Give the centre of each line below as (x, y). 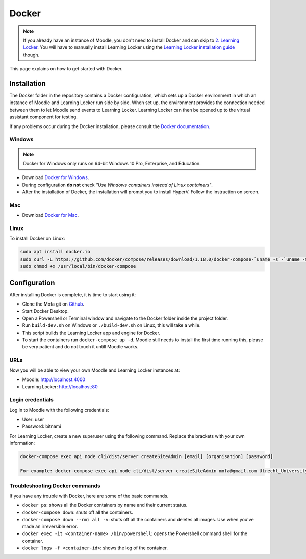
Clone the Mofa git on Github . (53, 304)
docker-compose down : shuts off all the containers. (78, 512)
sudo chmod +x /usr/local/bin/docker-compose (78, 266)
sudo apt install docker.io (55, 252)
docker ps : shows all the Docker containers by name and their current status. (105, 505)
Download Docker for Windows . (56, 177)
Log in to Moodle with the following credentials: (59, 410)
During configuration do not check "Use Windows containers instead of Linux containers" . (117, 185)
